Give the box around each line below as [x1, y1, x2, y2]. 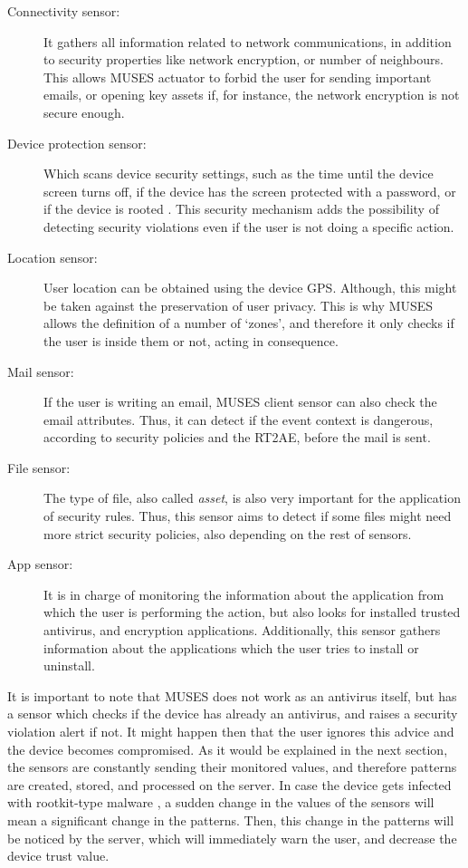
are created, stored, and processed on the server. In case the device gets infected [7, 775, 452, 794]
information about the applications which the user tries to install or [43, 638, 419, 657]
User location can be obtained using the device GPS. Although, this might [43, 278, 457, 297]
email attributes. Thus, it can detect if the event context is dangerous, [43, 410, 434, 429]
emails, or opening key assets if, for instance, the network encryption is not [43, 85, 460, 104]
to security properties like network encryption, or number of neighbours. [43, 50, 444, 69]
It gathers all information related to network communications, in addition [43, 32, 452, 51]
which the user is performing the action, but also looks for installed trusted [43, 603, 461, 622]
